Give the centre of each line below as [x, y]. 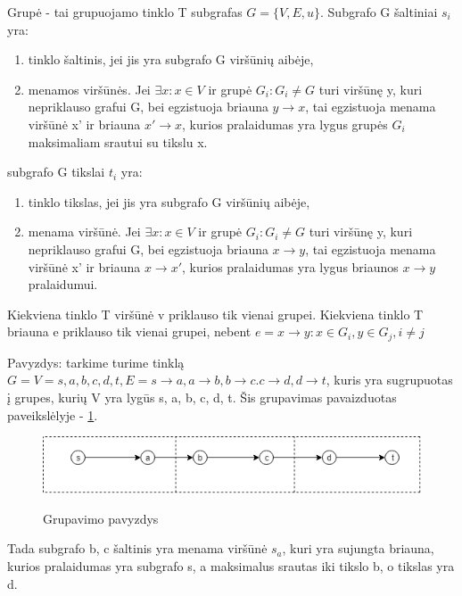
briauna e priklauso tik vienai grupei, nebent [129, 331]
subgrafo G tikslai [56, 172]
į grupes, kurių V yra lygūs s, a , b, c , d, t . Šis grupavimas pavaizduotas [202, 397]
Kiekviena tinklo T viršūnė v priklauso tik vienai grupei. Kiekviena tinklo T [215, 314]
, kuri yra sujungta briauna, [358, 548]
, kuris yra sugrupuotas [389, 380]
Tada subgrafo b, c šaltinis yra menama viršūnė [137, 548]
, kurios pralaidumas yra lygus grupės [285, 124]
